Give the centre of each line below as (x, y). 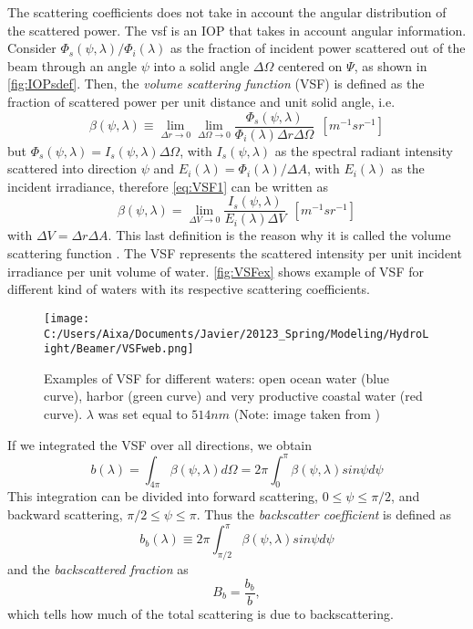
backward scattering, (65, 514)
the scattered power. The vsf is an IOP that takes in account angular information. (237, 30)
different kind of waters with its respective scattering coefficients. (189, 289)
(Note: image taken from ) (307, 414)
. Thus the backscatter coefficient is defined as (324, 514)
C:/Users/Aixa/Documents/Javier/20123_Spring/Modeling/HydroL (236, 334)
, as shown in (391, 65)
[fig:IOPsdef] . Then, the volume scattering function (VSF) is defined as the (216, 84)
